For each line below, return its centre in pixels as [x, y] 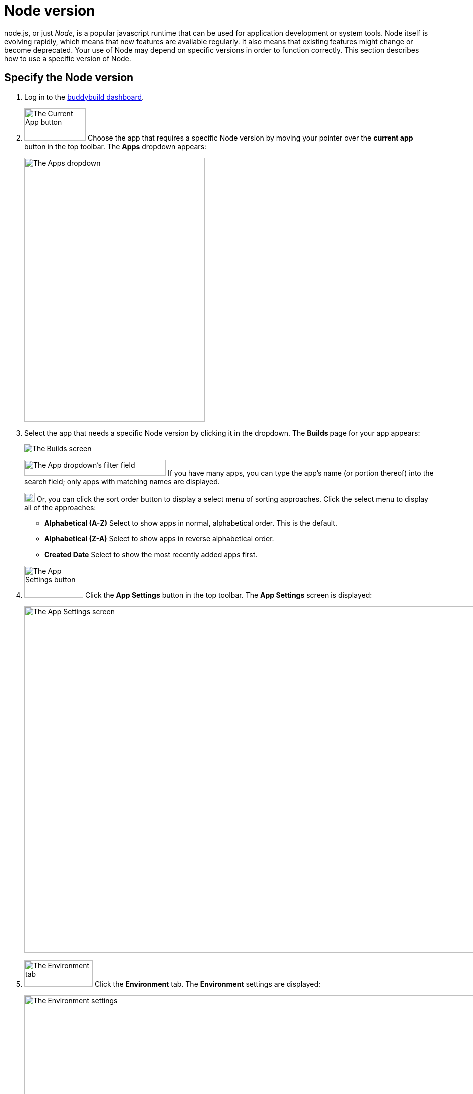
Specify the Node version [69, 78]
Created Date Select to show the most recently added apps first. [151, 554]
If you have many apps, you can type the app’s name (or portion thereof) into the [301, 473]
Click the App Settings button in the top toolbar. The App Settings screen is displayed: [228, 595]
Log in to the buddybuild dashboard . [84, 97]
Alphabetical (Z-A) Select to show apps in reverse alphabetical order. [159, 538]
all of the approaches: [60, 507]
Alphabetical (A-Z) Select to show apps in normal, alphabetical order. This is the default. [191, 523]
